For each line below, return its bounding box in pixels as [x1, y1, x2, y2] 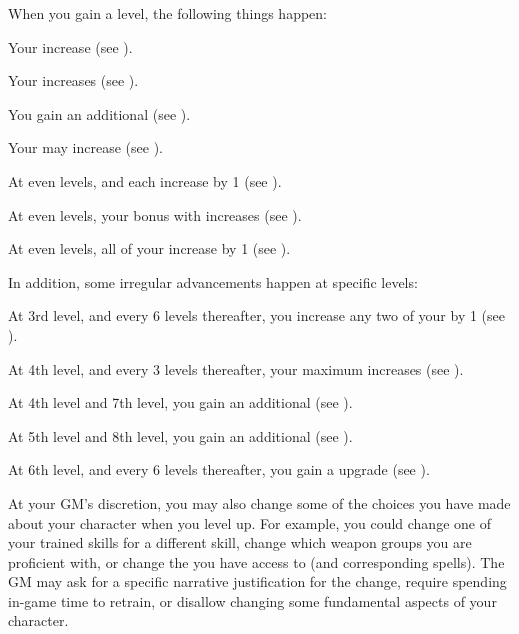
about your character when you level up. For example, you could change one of [8, 512, 491, 533]
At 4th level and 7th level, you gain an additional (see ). [8, 392, 353, 413]
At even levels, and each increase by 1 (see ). [8, 170, 282, 191]
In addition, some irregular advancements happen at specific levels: [8, 271, 418, 292]
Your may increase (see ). [8, 137, 163, 158]
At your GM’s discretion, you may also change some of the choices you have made [8, 492, 511, 513]
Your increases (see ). [8, 70, 139, 91]
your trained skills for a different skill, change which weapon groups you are [8, 532, 472, 553]
